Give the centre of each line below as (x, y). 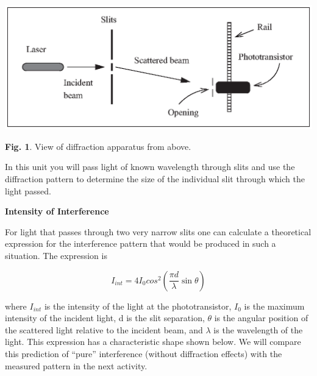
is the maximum (274, 306)
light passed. (28, 190)
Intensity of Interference (57, 211)
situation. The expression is (56, 255)
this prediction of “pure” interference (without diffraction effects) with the (144, 353)
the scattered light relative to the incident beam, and (104, 329)
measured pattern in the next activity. (76, 365)
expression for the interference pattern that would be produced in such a (141, 243)
